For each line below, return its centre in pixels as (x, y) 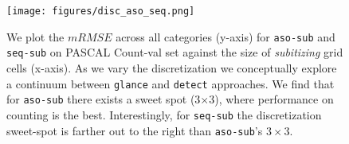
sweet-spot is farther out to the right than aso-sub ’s (135, 130)
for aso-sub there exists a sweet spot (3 (104, 99)
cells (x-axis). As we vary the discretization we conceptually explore (172, 67)
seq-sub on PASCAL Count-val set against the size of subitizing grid (175, 52)
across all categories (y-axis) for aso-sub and (225, 36)
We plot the (35, 36)
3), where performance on (271, 99)
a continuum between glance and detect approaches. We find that (171, 83)
